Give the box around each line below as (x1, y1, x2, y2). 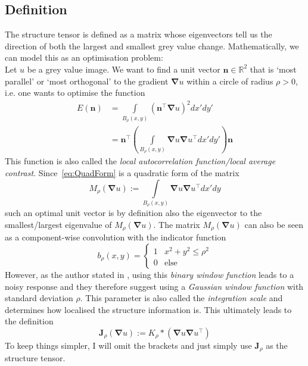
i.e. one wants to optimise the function (5, 86, 145, 99)
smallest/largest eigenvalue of (5, 218, 112, 230)
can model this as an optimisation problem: (5, 51, 163, 64)
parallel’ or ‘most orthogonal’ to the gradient (5, 74, 169, 87)
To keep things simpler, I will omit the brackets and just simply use (5, 339, 252, 351)
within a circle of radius (186, 74, 273, 87)
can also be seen (244, 218, 303, 230)
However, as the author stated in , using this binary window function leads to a (5, 268, 294, 280)
